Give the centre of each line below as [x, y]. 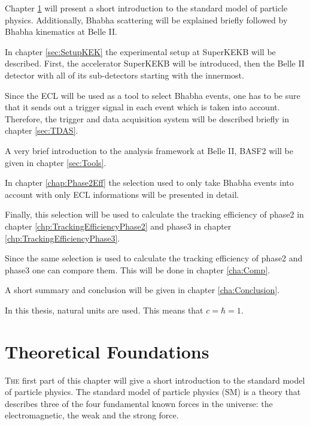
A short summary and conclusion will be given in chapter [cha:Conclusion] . [142, 290]
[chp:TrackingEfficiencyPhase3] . [63, 238]
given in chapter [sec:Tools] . [56, 162]
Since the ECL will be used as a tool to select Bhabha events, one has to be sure [153, 95]
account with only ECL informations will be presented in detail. [122, 194]
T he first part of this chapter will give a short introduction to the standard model [155, 380]
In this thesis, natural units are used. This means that [104, 310]
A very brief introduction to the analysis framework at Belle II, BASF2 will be [149, 150]
